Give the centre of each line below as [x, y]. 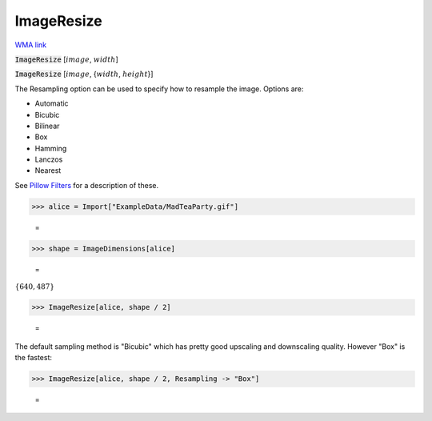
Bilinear [47, 126]
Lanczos [49, 159]
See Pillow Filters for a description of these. [87, 185]
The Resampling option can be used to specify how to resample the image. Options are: [159, 89]
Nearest [48, 170]
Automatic [52, 103]
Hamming [51, 148]
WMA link [31, 45]
